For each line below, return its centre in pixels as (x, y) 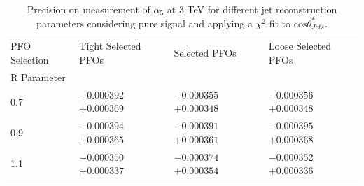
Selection (30, 60)
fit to (280, 23)
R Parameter (38, 77)
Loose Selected (300, 46)
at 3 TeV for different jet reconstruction (252, 9)
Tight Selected (110, 46)
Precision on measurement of (89, 9)
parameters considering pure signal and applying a (145, 23)
